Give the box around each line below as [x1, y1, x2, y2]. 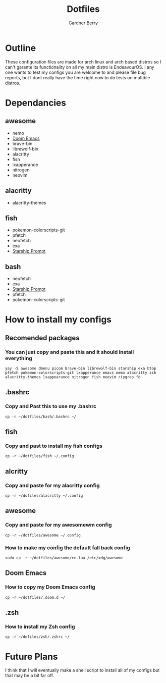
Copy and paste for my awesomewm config [5, 522, 112, 528]
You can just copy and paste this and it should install [5, 348, 134, 355]
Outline [5, 42, 36, 53]
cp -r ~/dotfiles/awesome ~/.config [5, 532, 81, 538]
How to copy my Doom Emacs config [5, 583, 96, 590]
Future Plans [5, 651, 58, 662]
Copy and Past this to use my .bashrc [5, 403, 97, 410]
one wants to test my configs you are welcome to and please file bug [5, 69, 146, 75]
